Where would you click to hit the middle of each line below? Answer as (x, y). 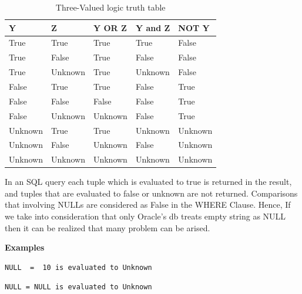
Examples (25, 247)
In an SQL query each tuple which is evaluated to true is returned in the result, (148, 182)
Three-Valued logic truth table (110, 7)
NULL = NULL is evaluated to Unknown (78, 287)
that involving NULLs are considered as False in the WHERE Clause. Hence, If (148, 205)
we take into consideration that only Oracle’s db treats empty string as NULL (145, 216)
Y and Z (153, 27)
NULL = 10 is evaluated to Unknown (78, 267)
